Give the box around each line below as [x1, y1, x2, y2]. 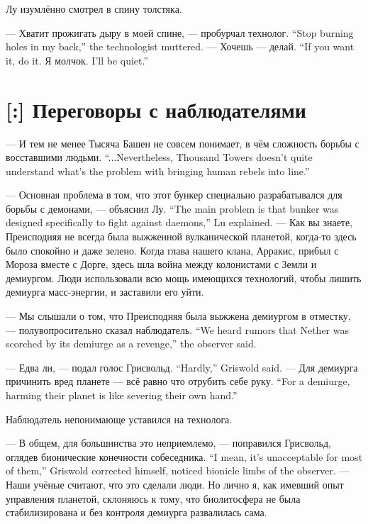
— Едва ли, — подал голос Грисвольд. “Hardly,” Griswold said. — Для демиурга [6, 359, 358, 374]
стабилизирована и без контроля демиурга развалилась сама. [6, 505, 267, 520]
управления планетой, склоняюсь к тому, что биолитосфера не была [6, 491, 301, 506]
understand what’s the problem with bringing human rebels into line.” [6, 163, 310, 178]
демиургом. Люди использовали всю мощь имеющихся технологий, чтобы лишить [6, 270, 362, 285]
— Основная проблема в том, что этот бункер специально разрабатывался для [6, 187, 342, 202]
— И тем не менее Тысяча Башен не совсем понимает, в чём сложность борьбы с [6, 135, 359, 150]
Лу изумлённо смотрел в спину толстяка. [6, 1, 182, 16]
